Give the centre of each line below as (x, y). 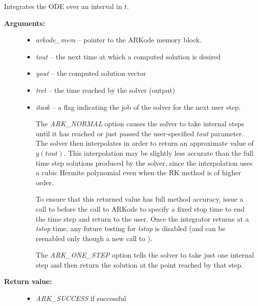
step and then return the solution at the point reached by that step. (139, 264)
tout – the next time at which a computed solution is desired (128, 56)
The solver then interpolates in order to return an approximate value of (145, 143)
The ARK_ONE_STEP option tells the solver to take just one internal (145, 255)
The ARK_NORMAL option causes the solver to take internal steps (140, 124)
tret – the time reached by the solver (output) (105, 90)
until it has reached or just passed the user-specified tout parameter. (140, 133)
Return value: (28, 281)
